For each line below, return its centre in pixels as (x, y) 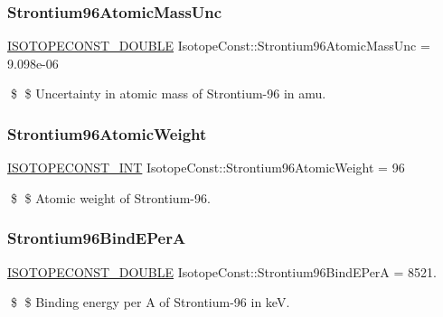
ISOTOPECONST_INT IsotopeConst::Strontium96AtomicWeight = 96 (206, 168)
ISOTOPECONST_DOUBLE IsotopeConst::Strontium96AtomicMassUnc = (219, 46)
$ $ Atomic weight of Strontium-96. (110, 197)
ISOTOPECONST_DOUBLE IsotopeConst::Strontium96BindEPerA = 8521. (222, 271)
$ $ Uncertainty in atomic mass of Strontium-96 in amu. (168, 93)
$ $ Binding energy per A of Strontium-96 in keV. (150, 302)
